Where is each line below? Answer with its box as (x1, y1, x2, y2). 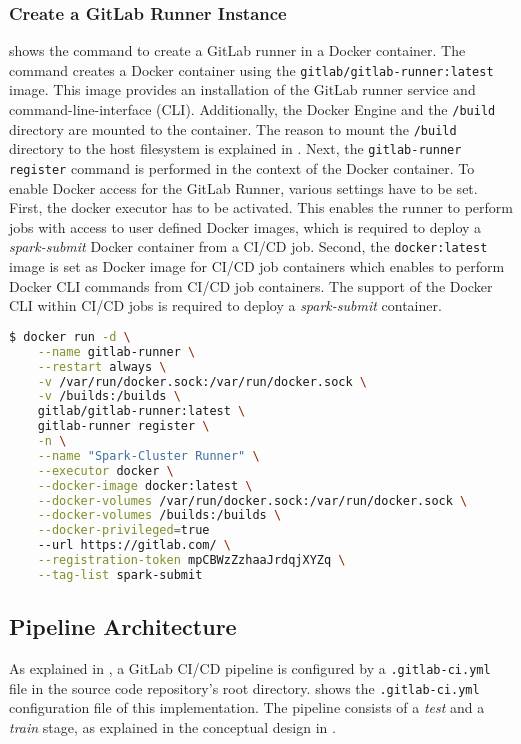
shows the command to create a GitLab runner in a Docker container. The (9, 40, 466, 61)
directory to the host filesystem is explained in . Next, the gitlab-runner (9, 138, 462, 159)
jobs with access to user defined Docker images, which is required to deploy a (9, 216, 482, 237)
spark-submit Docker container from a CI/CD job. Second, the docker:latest (9, 236, 488, 257)
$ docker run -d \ (9, 329, 131, 344)
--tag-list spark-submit (37, 567, 203, 582)
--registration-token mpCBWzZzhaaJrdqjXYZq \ (37, 553, 346, 568)
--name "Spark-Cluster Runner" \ (37, 448, 260, 463)
